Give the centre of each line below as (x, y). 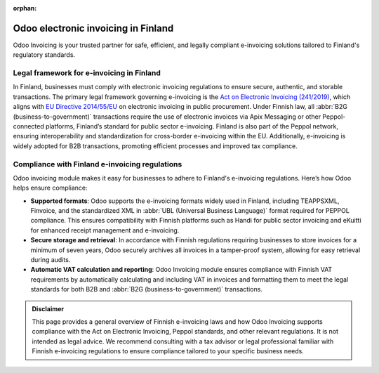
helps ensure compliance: (50, 188)
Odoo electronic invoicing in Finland (93, 28)
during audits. (51, 260)
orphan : (25, 8)
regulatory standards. (44, 55)
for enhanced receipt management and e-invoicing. (105, 230)
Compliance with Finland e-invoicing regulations (98, 164)
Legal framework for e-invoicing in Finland (87, 73)
